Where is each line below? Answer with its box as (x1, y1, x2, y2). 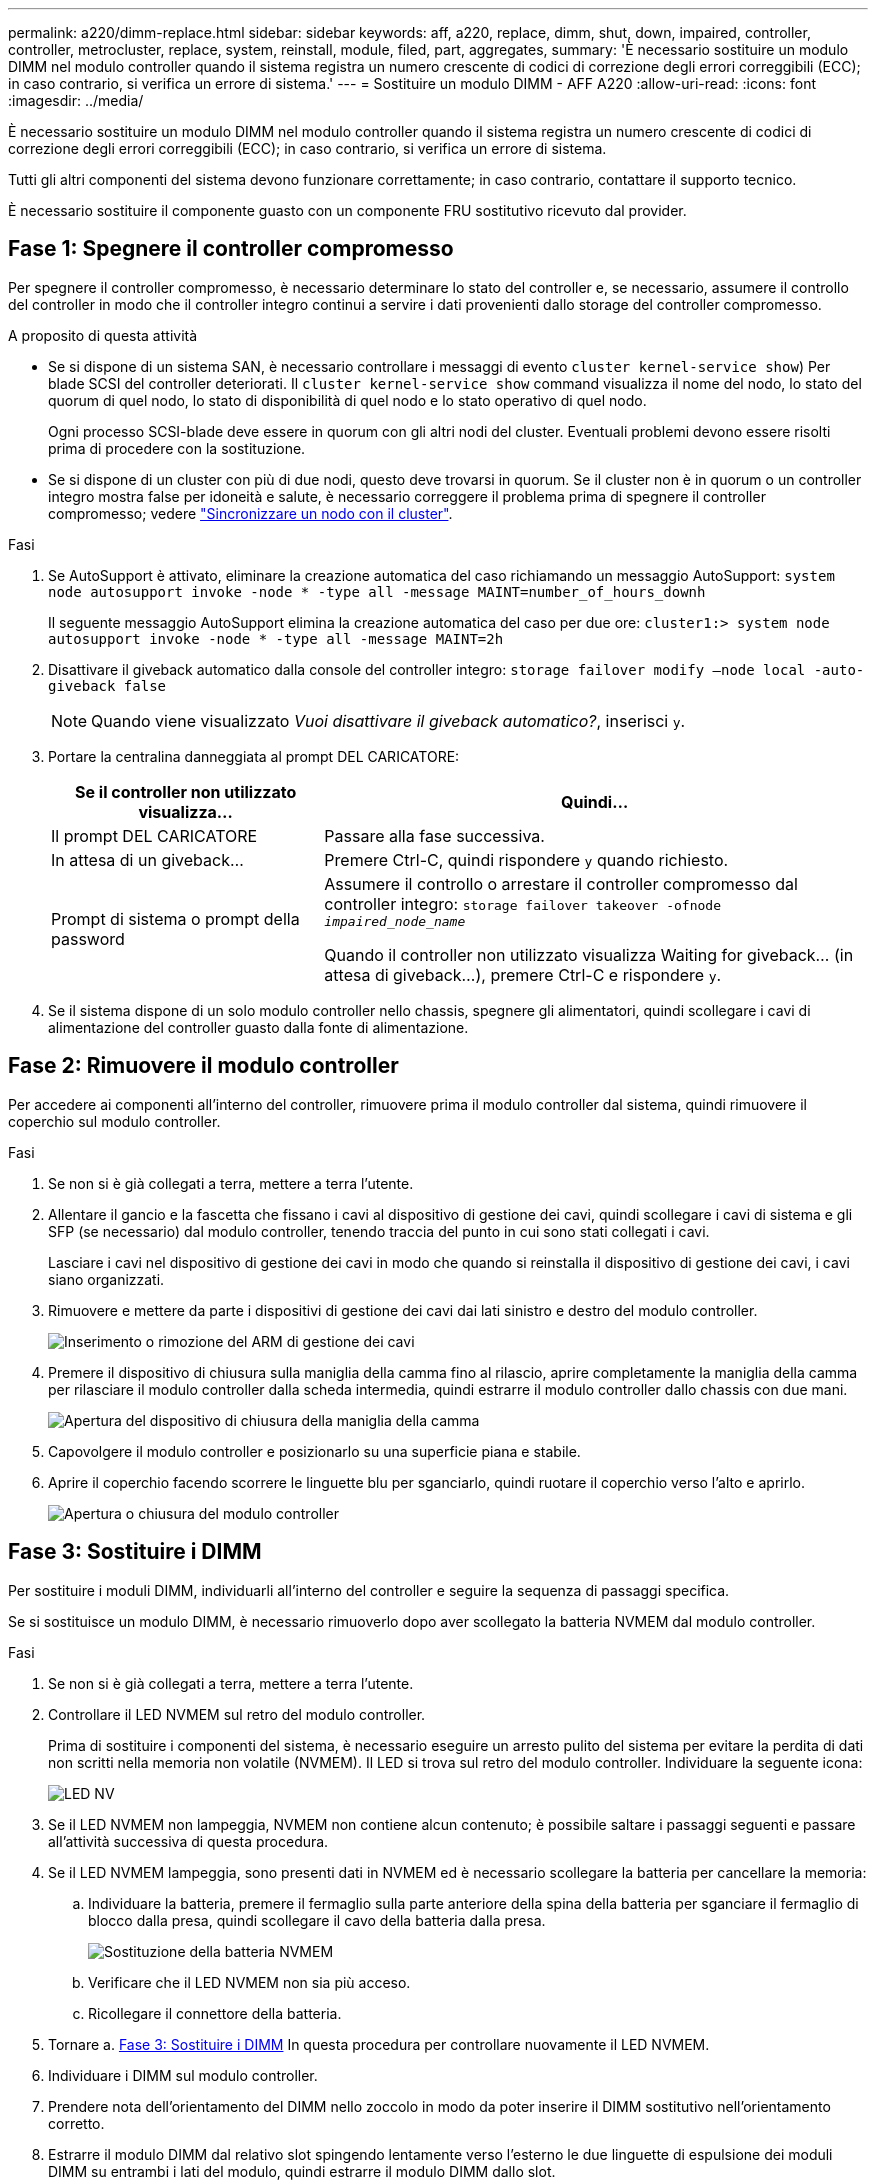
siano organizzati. (48, 1270, 165, 1288)
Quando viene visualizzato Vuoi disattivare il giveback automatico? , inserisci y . (91, 710, 686, 731)
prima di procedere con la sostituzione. (48, 439, 306, 457)
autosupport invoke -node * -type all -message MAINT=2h (48, 630, 504, 647)
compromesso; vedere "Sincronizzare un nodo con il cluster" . (48, 504, 453, 522)
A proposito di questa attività (8, 326, 198, 344)
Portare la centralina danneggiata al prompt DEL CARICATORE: (48, 747, 460, 765)
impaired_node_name (324, 913, 466, 929)
